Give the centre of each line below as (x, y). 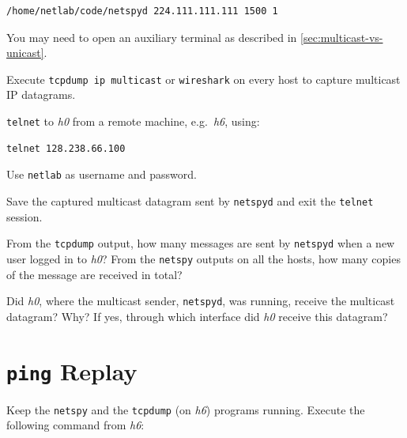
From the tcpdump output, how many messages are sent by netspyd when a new (201, 243)
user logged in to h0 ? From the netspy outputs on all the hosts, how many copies (203, 258)
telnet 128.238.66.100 (66, 148)
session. (24, 216)
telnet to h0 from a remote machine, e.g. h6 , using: (133, 121)
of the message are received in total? (94, 274)
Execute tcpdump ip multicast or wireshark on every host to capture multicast (203, 79)
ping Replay (72, 370)
